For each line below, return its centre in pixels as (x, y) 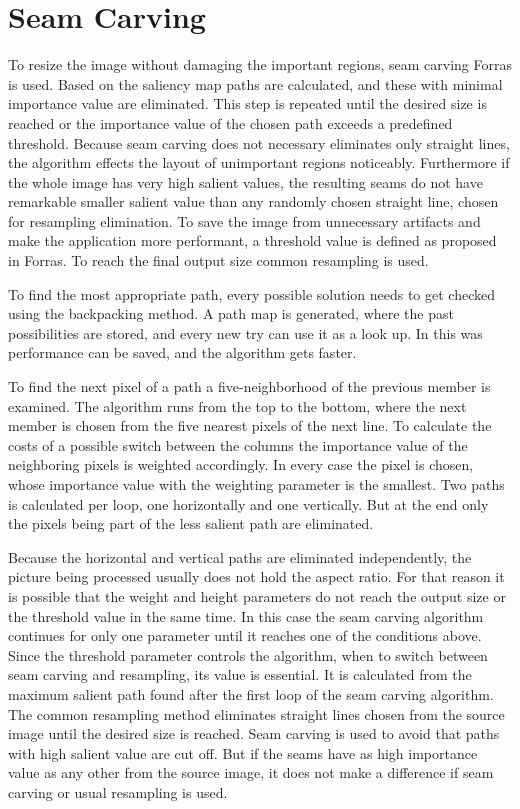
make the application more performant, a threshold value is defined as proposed (252, 240)
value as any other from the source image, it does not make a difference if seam (251, 772)
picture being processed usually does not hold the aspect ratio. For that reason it (256, 576)
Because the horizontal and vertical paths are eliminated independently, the (240, 556)
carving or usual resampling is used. (118, 791)
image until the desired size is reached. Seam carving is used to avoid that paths (254, 733)
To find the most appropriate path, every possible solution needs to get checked (251, 293)
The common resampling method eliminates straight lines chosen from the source (256, 713)
